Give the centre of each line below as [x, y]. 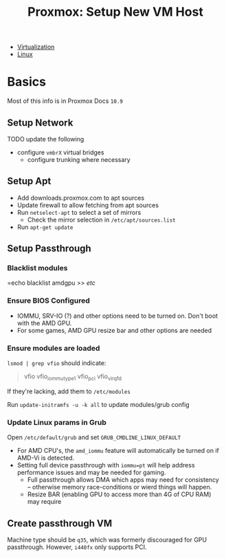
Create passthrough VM [59, 523]
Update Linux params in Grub [57, 422]
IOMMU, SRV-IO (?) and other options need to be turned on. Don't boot [117, 316]
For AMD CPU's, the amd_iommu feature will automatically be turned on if [118, 451]
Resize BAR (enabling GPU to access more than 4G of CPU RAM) [119, 494]
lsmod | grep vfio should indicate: [57, 363]
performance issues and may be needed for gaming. [91, 473]
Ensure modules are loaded [54, 348]
